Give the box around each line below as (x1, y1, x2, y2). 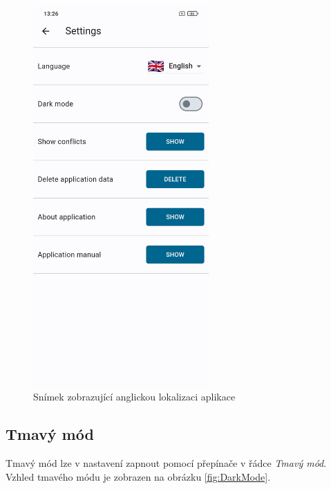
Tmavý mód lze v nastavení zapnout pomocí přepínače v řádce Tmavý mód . (6, 456, 327, 470)
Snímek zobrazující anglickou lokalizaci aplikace (33, 389, 236, 404)
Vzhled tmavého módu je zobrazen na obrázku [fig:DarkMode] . (6, 469, 271, 483)
